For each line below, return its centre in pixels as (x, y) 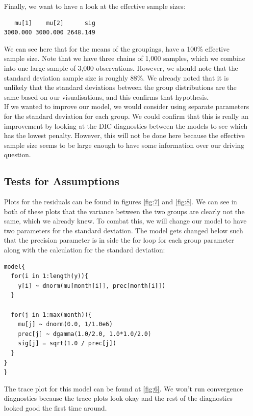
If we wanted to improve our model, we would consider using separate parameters (126, 106)
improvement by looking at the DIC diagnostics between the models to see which (126, 125)
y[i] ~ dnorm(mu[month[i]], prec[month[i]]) (92, 286)
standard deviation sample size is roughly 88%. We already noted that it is (116, 77)
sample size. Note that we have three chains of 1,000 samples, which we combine (125, 58)
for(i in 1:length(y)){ (50, 276)
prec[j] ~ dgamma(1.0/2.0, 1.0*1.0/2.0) (85, 334)
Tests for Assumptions (62, 181)
